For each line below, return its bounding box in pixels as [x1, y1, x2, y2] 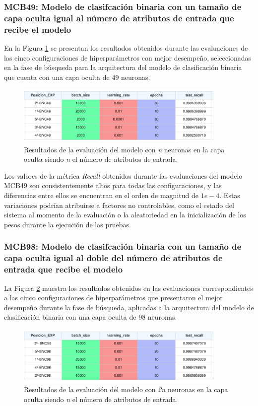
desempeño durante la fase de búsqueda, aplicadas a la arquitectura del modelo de [4, 302, 254, 312]
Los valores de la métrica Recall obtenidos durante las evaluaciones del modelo [4, 170, 243, 181]
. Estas [219, 190, 240, 201]
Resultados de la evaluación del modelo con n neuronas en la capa [24, 144, 225, 154]
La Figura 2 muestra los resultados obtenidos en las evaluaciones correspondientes [4, 282, 253, 293]
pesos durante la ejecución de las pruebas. [4, 219, 131, 229]
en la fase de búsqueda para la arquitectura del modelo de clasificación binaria [4, 62, 242, 72]
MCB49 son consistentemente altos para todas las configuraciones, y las [4, 180, 222, 191]
